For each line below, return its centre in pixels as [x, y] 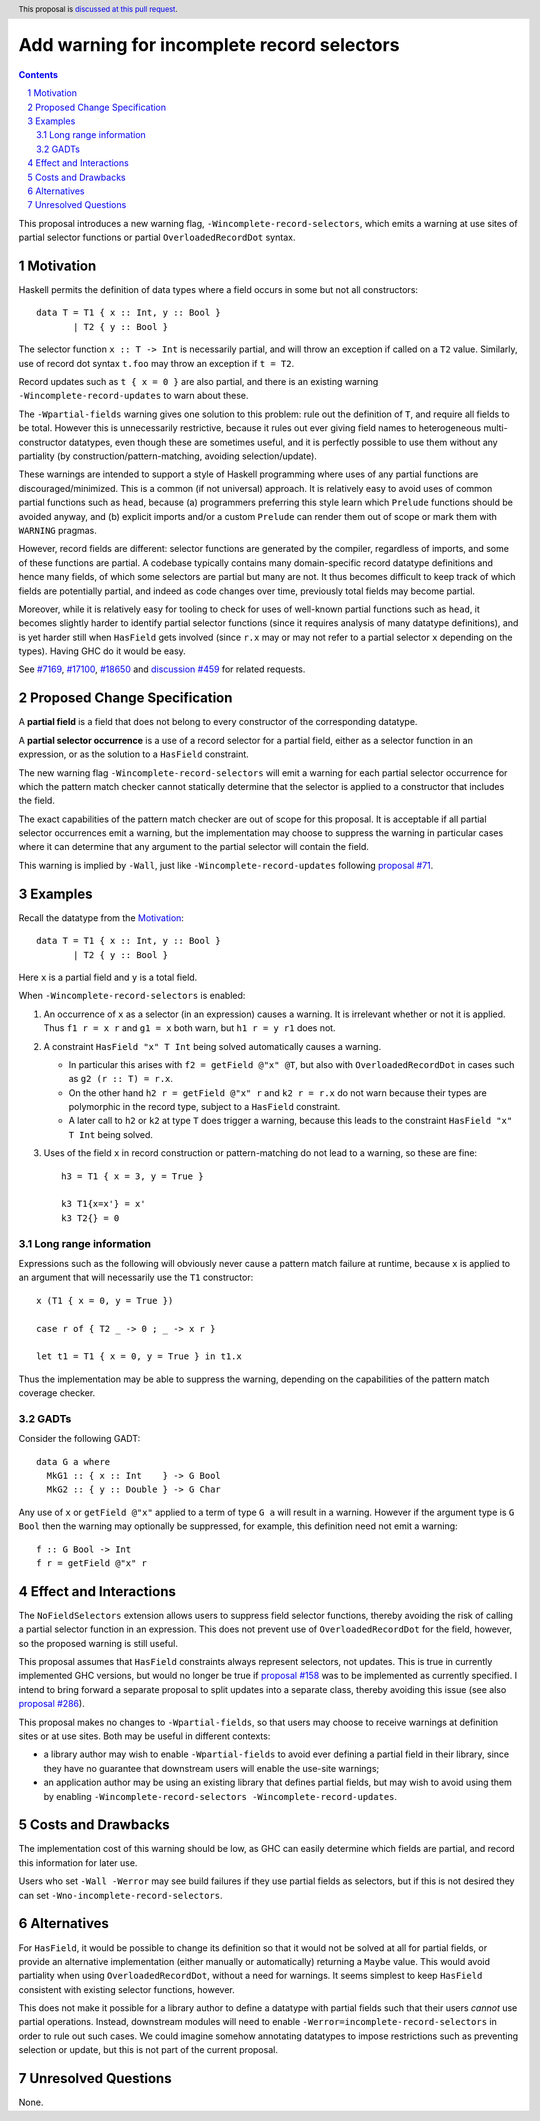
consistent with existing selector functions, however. [126, 1989]
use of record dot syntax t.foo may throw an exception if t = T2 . [156, 363]
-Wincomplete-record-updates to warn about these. [133, 396]
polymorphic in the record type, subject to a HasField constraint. [204, 1107]
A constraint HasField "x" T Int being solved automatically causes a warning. [212, 1046]
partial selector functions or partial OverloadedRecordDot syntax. [157, 237]
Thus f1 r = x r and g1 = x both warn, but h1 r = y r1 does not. [189, 1028]
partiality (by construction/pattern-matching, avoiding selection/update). [167, 456]
